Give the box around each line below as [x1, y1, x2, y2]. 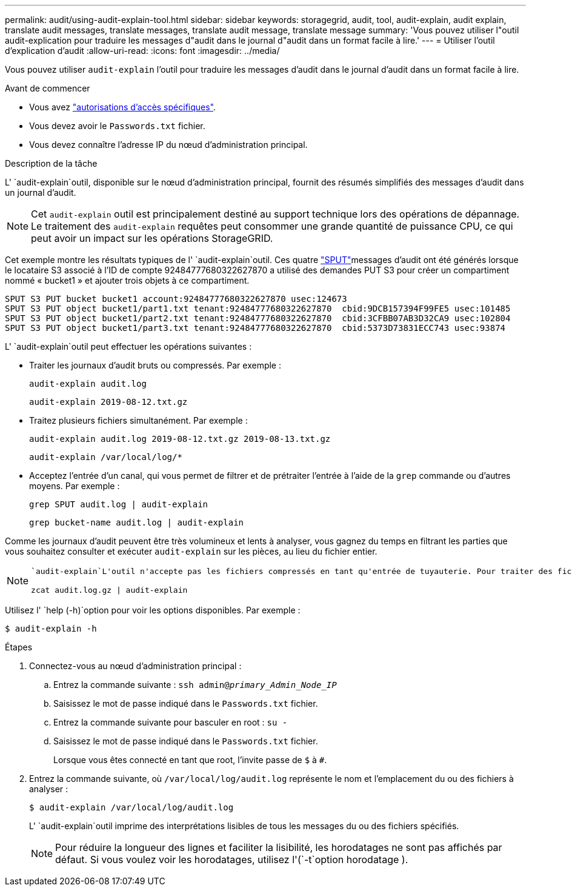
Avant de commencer [5, 83, 90, 93]
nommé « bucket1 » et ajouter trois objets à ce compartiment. [5, 275, 250, 285]
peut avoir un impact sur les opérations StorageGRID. [31, 232, 273, 244]
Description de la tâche [5, 158, 98, 169]
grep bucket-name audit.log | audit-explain [29, 518, 244, 527]
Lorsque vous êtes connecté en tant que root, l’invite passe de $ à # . [53, 755, 327, 765]
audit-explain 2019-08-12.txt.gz [29, 397, 188, 407]
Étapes [5, 642, 33, 652]
